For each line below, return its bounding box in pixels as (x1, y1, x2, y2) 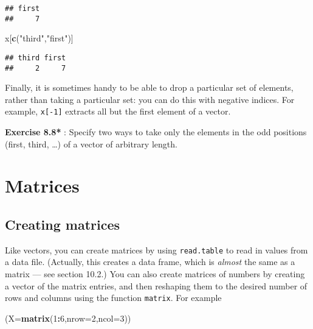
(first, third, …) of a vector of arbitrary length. (5, 137, 177, 150)
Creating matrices (5, 215, 120, 234)
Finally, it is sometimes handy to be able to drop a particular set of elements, (5, 81, 294, 94)
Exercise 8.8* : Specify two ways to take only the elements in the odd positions (5, 126, 307, 138)
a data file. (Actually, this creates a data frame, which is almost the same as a (5, 255, 295, 268)
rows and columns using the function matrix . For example (5, 291, 222, 304)
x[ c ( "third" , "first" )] (5, 32, 74, 44)
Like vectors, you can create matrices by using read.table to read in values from (5, 243, 308, 256)
